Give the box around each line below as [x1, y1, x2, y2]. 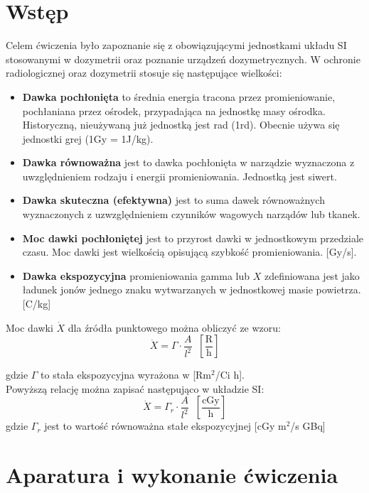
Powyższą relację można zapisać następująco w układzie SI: [6, 381, 264, 396]
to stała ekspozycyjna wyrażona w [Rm [41, 367, 212, 382]
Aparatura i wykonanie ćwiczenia [6, 460, 338, 489]
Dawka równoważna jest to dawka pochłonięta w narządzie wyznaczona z [22, 155, 355, 170]
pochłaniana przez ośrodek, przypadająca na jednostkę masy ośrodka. [22, 103, 326, 118]
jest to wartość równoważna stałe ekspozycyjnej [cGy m [44, 418, 287, 433]
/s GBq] [290, 418, 326, 433]
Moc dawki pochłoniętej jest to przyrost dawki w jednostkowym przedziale [22, 230, 364, 245]
